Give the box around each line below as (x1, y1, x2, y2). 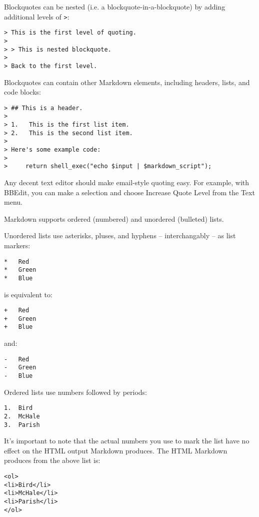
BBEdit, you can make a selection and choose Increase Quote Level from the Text (4, 187, 255, 197)
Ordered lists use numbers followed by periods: (4, 386, 147, 397)
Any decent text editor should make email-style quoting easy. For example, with (4, 177, 249, 187)
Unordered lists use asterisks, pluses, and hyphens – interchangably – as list (4, 230, 236, 241)
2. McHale (4, 412, 40, 420)
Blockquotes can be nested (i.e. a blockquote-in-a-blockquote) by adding (4, 2, 225, 12)
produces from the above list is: (4, 455, 100, 465)
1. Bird (4, 404, 33, 412)
